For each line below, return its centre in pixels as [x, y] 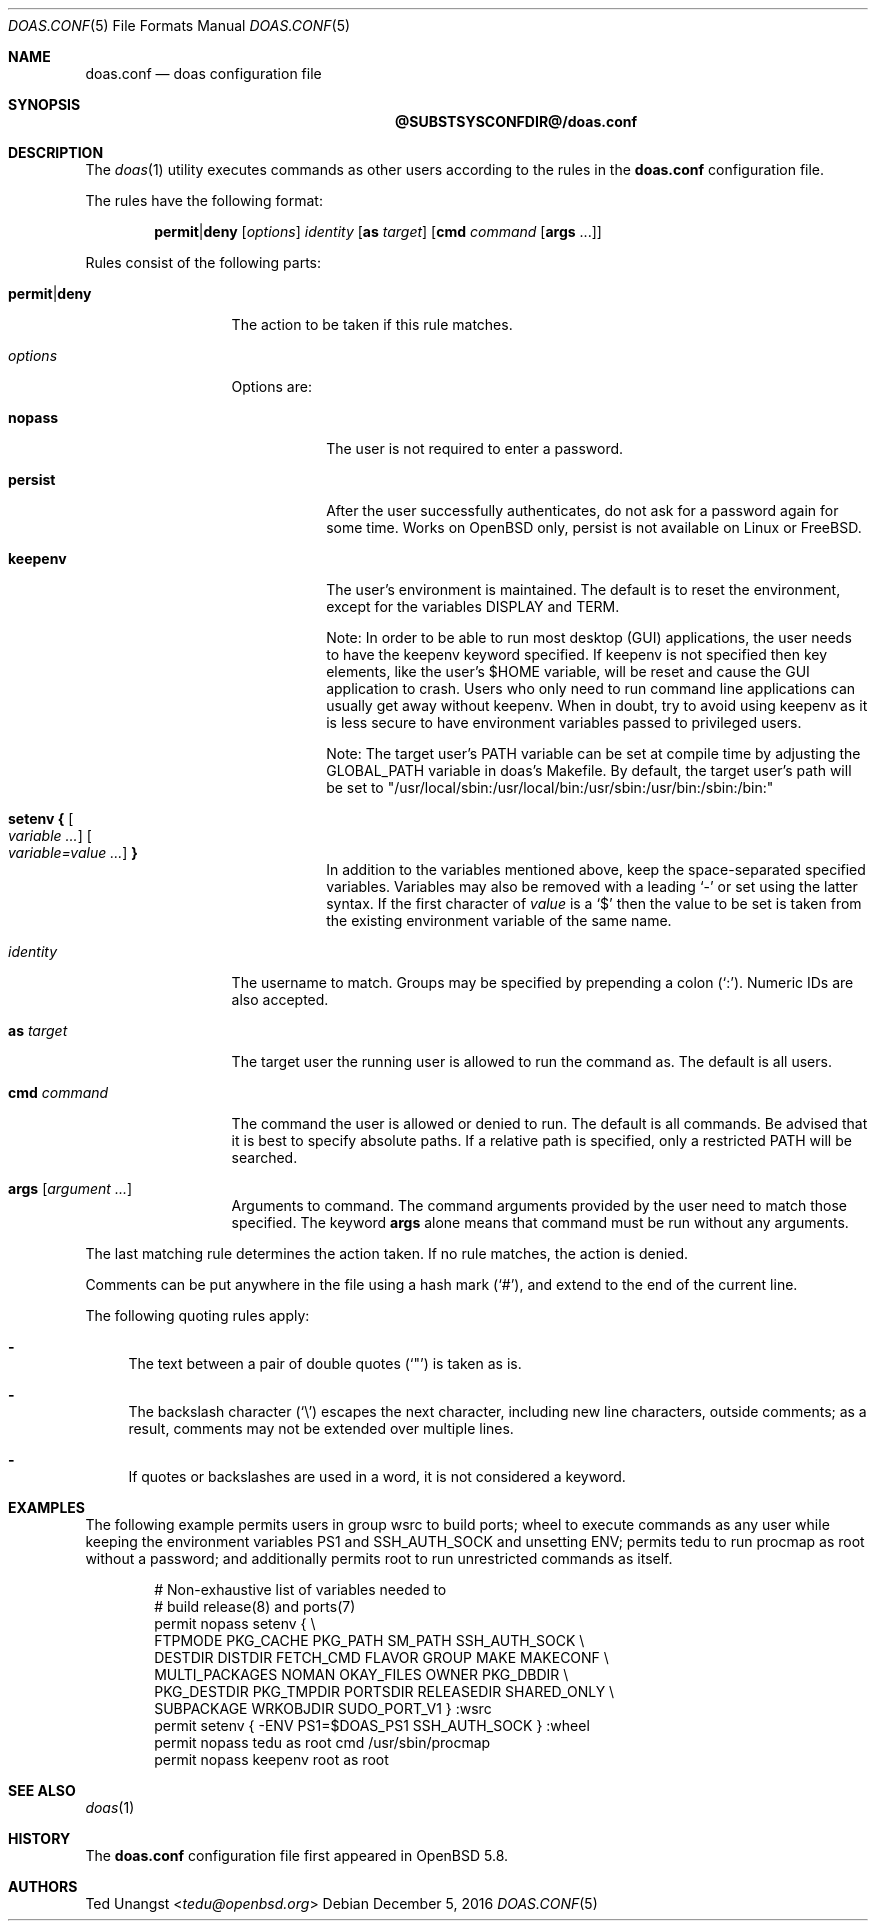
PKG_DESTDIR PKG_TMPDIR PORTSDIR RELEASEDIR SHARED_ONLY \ [384, 1691]
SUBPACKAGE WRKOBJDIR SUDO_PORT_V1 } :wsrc [323, 1708]
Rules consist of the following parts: [203, 262]
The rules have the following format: [204, 200]
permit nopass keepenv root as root [271, 1759]
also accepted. [280, 999]
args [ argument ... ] [70, 1188]
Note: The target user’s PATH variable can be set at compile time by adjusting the [593, 753]
